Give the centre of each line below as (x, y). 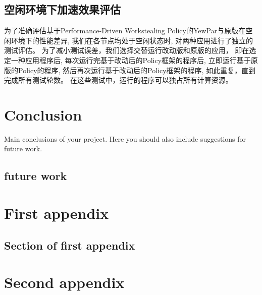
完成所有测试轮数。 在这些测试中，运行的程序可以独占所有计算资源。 (118, 80)
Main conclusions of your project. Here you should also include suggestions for (125, 138)
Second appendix (64, 282)
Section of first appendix (70, 245)
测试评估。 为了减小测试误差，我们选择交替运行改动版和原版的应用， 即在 (127, 50)
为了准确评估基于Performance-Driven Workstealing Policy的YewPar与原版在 (125, 31)
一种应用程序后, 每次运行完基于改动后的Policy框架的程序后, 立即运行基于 (131, 60)
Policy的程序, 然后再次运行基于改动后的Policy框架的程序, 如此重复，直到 (137, 70)
